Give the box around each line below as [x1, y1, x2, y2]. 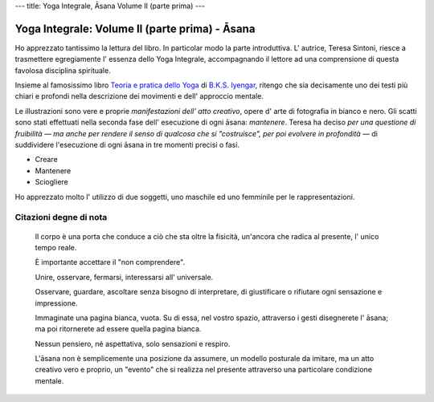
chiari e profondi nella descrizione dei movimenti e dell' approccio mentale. [14, 91, 264, 101]
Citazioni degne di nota [14, 212, 108, 223]
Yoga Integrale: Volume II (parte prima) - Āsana [14, 22, 256, 35]
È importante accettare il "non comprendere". [35, 258, 185, 267]
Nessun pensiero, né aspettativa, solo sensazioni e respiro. [35, 339, 231, 348]
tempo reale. [35, 242, 77, 252]
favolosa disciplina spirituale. [14, 65, 112, 75]
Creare [35, 155, 58, 164]
